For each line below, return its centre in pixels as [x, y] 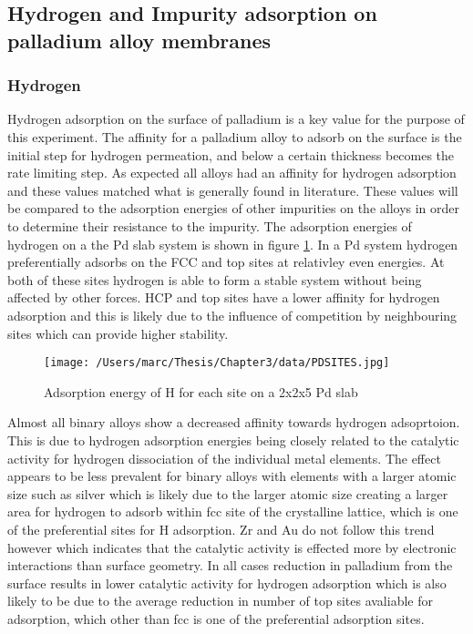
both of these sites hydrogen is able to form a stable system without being [215, 279]
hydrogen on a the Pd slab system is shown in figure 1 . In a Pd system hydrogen [233, 244]
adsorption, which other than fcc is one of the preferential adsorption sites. [216, 618]
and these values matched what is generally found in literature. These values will [233, 190]
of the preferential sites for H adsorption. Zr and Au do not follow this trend [221, 529]
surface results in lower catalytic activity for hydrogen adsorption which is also [227, 583]
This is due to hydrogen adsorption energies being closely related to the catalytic [233, 440]
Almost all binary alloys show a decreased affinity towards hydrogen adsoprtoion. [234, 422]
